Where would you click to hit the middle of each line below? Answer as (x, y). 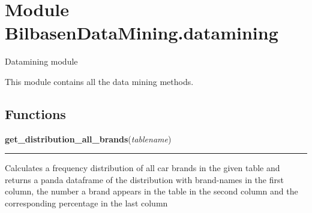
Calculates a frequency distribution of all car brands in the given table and (142, 168)
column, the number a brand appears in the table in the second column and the (151, 191)
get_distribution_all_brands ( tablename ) (88, 139)
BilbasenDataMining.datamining (142, 33)
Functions (35, 113)
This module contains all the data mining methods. (99, 81)
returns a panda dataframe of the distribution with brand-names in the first (144, 179)
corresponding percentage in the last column (86, 203)
